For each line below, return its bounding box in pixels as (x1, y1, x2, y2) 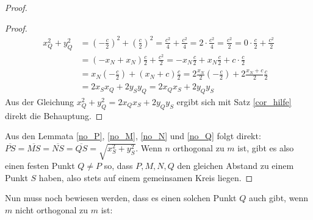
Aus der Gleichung (5, 95, 74, 108)
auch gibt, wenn (248, 191, 309, 204)
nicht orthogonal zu (15, 203, 88, 216)
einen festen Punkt (5, 159, 75, 171)
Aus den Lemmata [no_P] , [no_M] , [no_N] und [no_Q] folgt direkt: (5, 129, 261, 142)
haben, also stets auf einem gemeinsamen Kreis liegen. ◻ (38, 171, 253, 184)
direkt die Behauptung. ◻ (5, 109, 103, 122)
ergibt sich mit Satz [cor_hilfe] (176, 95, 292, 108)
